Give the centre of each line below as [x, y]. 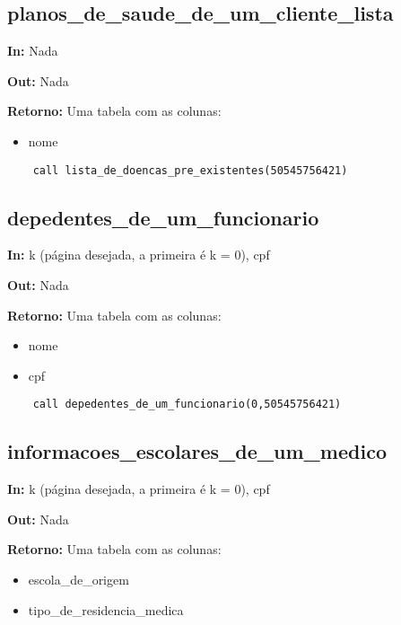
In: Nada [33, 51]
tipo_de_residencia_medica [106, 609]
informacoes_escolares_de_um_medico [197, 451]
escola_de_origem [78, 580]
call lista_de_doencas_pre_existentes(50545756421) [190, 170]
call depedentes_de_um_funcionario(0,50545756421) [187, 405]
